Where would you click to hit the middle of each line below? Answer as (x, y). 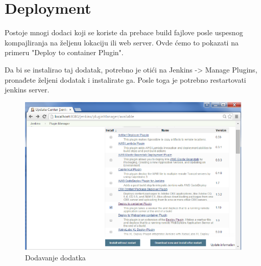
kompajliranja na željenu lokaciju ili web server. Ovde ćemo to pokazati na (122, 42)
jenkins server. (27, 90)
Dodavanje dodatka (55, 257)
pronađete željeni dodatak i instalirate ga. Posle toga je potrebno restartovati (125, 79)
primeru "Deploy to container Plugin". (64, 52)
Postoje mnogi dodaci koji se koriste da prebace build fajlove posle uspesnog (124, 32)
